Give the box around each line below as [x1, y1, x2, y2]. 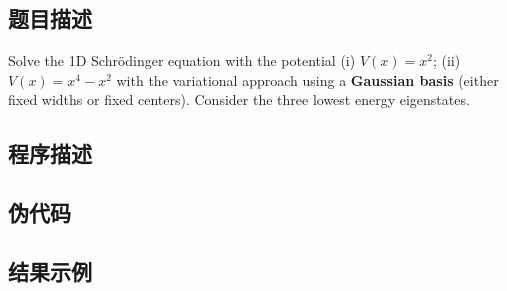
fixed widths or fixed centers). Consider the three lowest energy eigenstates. [8, 89, 470, 110]
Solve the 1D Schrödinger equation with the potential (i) [8, 50, 356, 71]
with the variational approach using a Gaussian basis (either [116, 69, 499, 90]
